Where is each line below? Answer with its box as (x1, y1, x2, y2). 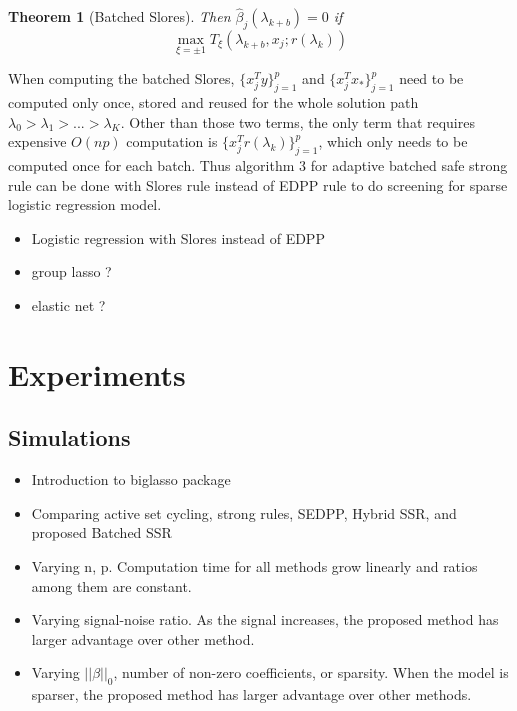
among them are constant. (31, 575, 192, 596)
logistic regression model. (8, 194, 162, 215)
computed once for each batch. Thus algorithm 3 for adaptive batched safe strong (8, 155, 508, 176)
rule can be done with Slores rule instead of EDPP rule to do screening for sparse (8, 174, 508, 195)
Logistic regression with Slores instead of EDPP (31, 227, 325, 248)
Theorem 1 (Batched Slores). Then (8, 6, 231, 27)
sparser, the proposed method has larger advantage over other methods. (31, 684, 472, 705)
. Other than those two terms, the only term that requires (120, 111, 475, 132)
